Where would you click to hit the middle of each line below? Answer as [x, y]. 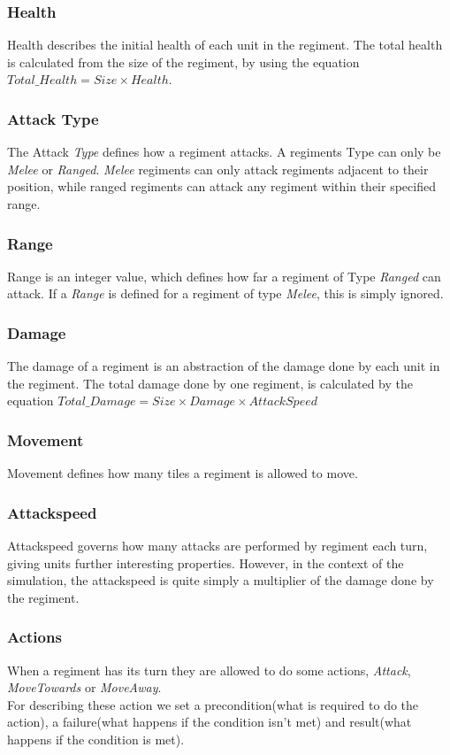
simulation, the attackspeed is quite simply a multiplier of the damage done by [221, 580]
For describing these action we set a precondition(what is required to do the [213, 704]
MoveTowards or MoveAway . [84, 687]
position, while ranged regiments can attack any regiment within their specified [221, 186]
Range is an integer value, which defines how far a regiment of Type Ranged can [224, 276]
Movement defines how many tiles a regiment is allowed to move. [183, 473]
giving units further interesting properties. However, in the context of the [206, 562]
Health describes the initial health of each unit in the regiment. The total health [225, 45]
